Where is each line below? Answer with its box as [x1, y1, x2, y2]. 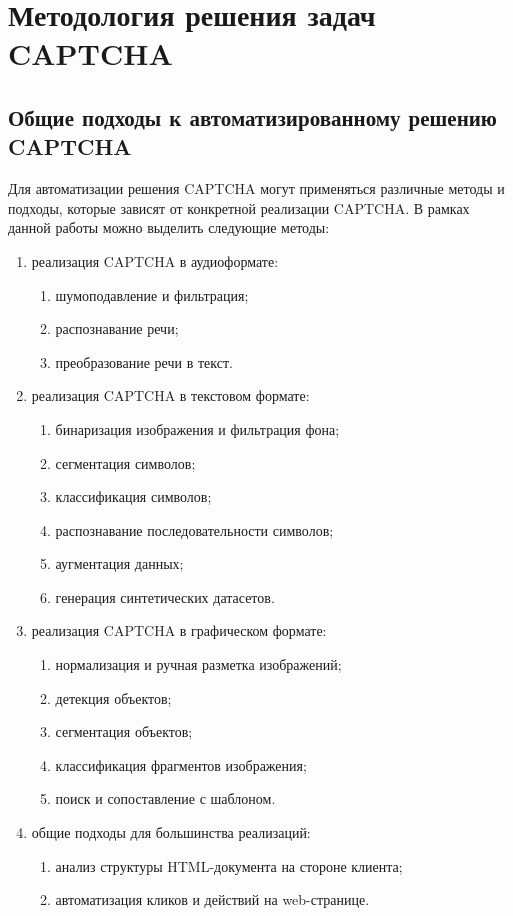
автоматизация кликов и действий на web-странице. [55, 889, 370, 910]
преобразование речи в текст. [55, 351, 233, 372]
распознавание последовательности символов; [55, 519, 334, 540]
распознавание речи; [55, 318, 179, 339]
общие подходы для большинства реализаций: [31, 822, 311, 843]
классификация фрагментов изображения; [55, 754, 307, 775]
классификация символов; [55, 486, 212, 507]
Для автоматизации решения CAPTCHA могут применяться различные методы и [8, 178, 505, 199]
